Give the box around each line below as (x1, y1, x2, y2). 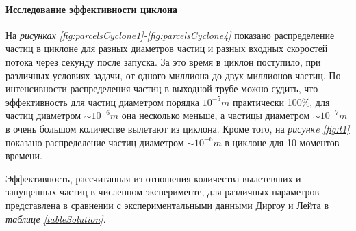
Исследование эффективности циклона (5, 1, 178, 16)
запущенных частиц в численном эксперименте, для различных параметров (5, 185, 320, 199)
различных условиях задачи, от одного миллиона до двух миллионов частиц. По (5, 68, 341, 82)
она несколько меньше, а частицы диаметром (121, 108, 310, 122)
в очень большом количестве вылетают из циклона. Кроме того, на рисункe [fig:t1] (5, 121, 350, 135)
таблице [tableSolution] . (5, 211, 106, 226)
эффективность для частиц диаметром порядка (5, 94, 200, 109)
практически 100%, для (232, 94, 330, 109)
